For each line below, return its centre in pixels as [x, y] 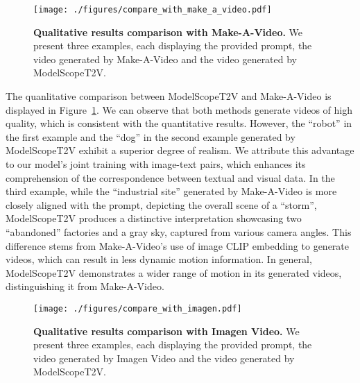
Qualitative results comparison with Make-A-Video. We [168, 32]
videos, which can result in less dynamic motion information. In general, [159, 259]
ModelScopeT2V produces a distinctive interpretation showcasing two [154, 218]
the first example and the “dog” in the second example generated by [151, 136]
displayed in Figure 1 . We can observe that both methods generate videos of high [179, 109]
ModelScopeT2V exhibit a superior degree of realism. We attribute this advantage [180, 150]
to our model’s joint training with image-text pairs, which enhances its [156, 164]
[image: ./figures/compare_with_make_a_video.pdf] [153, 10]
